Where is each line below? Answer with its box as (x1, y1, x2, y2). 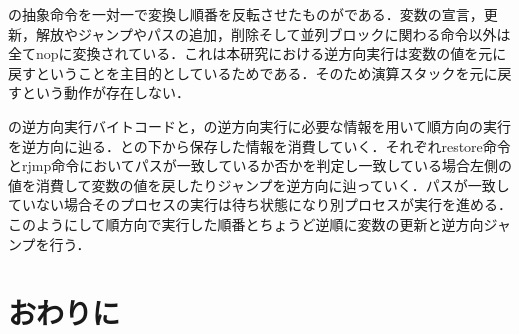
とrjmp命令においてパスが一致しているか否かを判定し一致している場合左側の (8, 155, 512, 176)
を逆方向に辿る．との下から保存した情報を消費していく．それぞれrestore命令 (8, 135, 511, 156)
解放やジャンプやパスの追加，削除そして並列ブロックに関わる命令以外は (35, 23, 511, 44)
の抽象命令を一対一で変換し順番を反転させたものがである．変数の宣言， (8, 4, 484, 24)
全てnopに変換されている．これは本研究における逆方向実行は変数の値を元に (8, 43, 507, 64)
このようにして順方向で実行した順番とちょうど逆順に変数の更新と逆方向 (8, 213, 484, 234)
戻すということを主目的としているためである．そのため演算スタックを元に (8, 62, 498, 83)
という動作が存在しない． (21, 82, 190, 103)
